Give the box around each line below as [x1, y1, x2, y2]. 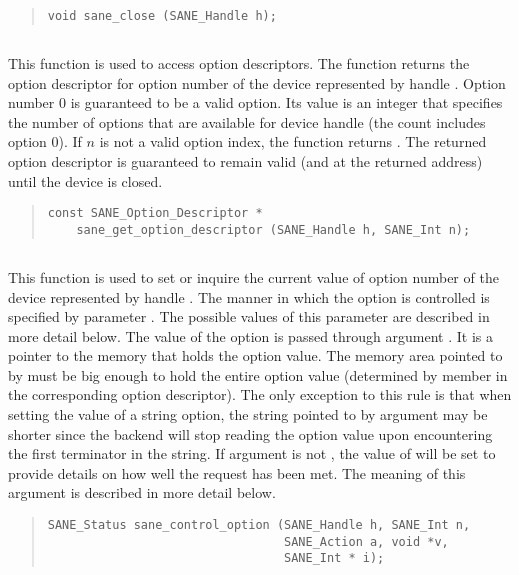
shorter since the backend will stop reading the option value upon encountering [8, 423, 493, 444]
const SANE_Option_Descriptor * [47, 206, 263, 221]
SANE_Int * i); [284, 551, 385, 566]
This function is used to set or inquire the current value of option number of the [8, 266, 499, 287]
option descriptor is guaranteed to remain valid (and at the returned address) [8, 151, 483, 172]
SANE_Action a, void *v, [284, 534, 449, 549]
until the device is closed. [8, 170, 163, 191]
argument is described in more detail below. [8, 482, 276, 503]
